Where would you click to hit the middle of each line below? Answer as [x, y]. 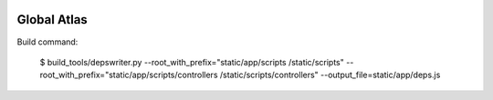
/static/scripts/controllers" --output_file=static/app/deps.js [330, 75]
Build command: [47, 42]
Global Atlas [52, 20]
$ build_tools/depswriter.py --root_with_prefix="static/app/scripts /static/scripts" [192, 62]
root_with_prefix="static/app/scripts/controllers [129, 75]
